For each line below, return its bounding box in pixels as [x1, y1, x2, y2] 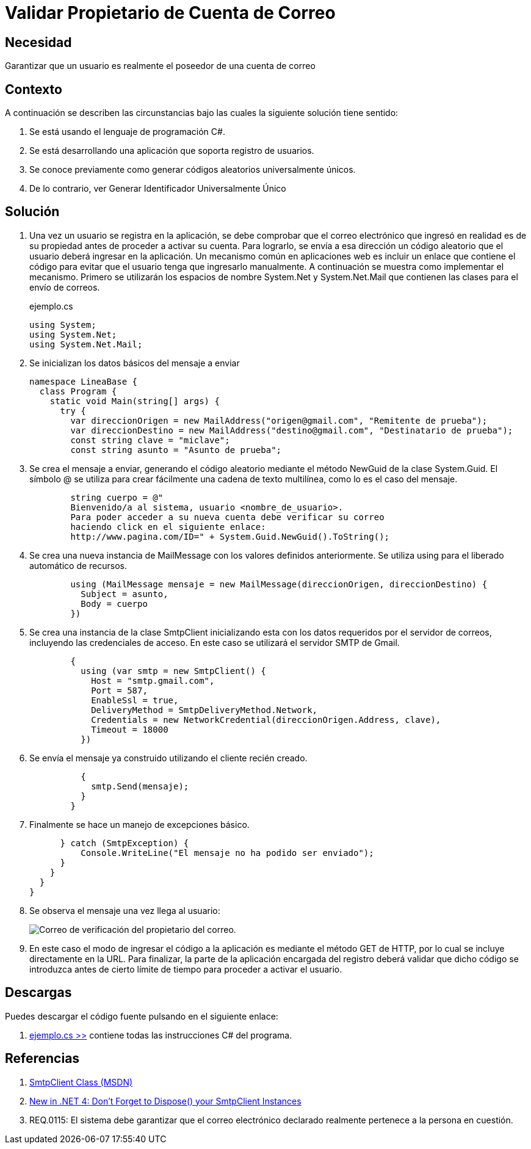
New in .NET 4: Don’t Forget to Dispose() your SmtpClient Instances [29, 1095, 302, 1106]
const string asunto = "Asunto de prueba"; [70, 444, 282, 455]
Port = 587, [91, 685, 148, 695]
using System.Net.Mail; [29, 339, 143, 349]
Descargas [5, 985, 72, 1001]
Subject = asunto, [81, 589, 168, 599]
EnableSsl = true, [91, 695, 179, 705]
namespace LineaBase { [29, 376, 138, 386]
